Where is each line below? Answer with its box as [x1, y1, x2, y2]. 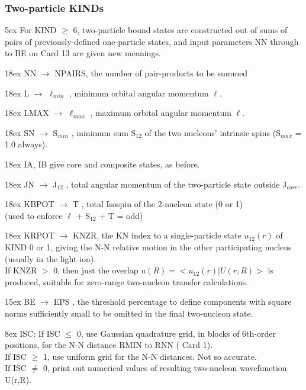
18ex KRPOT [5, 229, 54, 241]
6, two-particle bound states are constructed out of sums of [73, 24, 288, 36]
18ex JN [5, 178, 34, 190]
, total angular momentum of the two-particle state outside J [66, 178, 287, 190]
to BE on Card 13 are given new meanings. [5, 47, 161, 59]
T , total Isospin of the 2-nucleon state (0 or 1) [72, 198, 243, 210]
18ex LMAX [5, 107, 49, 119]
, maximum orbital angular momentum [90, 107, 231, 119]
